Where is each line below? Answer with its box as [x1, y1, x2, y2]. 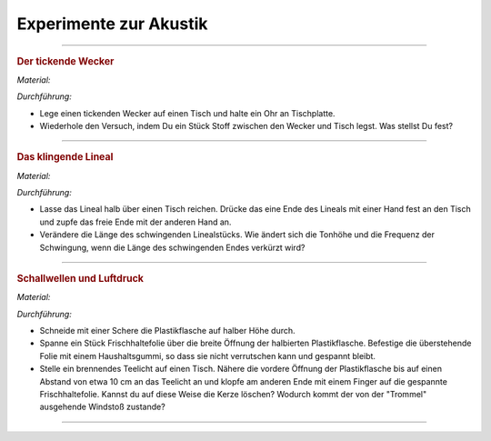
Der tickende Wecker [16, 55, 115, 67]
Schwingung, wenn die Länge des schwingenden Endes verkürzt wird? [39, 242, 306, 253]
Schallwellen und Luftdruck [16, 272, 145, 285]
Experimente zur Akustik [16, 14, 208, 34]
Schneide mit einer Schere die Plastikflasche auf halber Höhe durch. [39, 326, 296, 336]
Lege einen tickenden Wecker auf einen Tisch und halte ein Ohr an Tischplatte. [39, 107, 336, 118]
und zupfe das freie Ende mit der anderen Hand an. [39, 216, 232, 227]
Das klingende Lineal [16, 151, 114, 164]
